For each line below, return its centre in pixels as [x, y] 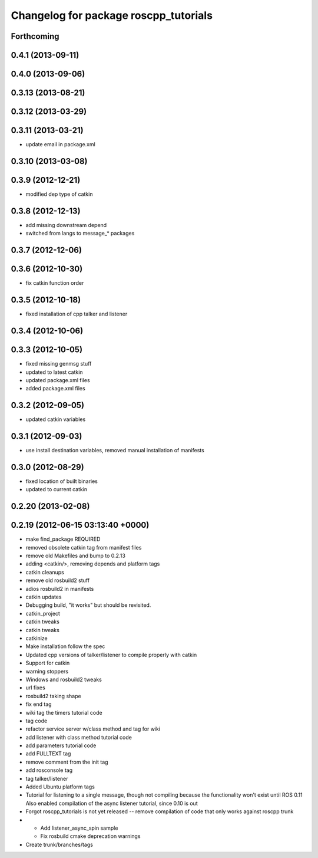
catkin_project [43, 613]
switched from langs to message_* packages [80, 234]
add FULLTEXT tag [48, 754]
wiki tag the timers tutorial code [64, 712]
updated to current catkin [57, 489]
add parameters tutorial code [61, 745]
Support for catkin [48, 663]
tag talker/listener [47, 778]
